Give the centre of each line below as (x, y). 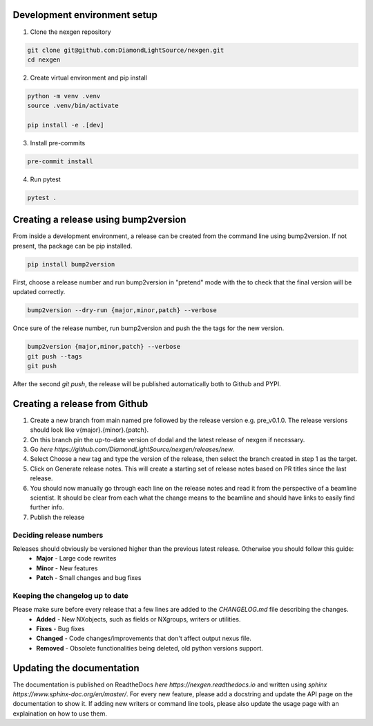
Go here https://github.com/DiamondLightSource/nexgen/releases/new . (132, 449)
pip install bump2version (71, 264)
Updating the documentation (76, 668)
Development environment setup (85, 15)
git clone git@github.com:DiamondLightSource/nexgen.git (126, 50)
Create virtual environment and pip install (89, 78)
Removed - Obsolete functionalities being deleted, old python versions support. (150, 648)
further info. (47, 507)
